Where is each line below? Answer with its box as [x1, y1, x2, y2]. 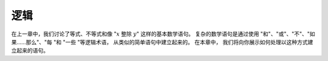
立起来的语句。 [11, 47, 49, 54]
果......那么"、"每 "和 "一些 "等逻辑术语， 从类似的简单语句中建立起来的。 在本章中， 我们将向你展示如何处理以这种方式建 [11, 38, 313, 45]
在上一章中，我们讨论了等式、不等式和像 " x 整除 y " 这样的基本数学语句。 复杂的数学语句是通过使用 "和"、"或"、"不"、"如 [11, 30, 315, 37]
